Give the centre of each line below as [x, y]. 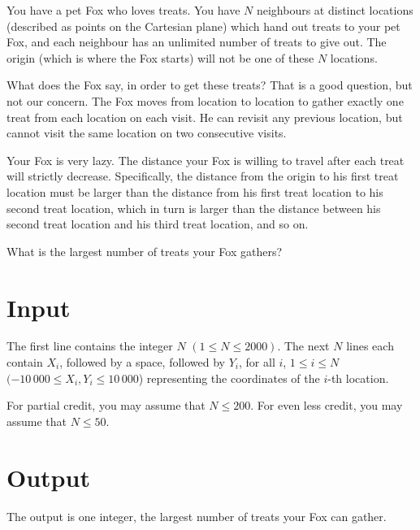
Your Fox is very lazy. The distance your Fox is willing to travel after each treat [206, 160]
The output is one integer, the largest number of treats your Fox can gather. [197, 516]
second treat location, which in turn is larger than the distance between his [194, 208]
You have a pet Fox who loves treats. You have [123, 10]
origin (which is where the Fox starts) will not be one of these [160, 57]
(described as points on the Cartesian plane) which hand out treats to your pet [204, 26]
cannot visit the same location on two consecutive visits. [147, 133]
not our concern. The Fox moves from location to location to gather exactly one [205, 100]
